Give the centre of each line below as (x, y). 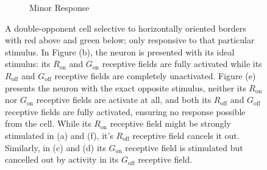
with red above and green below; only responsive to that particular (130, 40)
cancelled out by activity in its (62, 159)
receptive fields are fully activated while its (182, 64)
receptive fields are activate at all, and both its (124, 100)
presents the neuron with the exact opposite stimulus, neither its (126, 87)
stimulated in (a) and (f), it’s (59, 135)
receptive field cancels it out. (186, 135)
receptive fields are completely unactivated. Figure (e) (155, 75)
